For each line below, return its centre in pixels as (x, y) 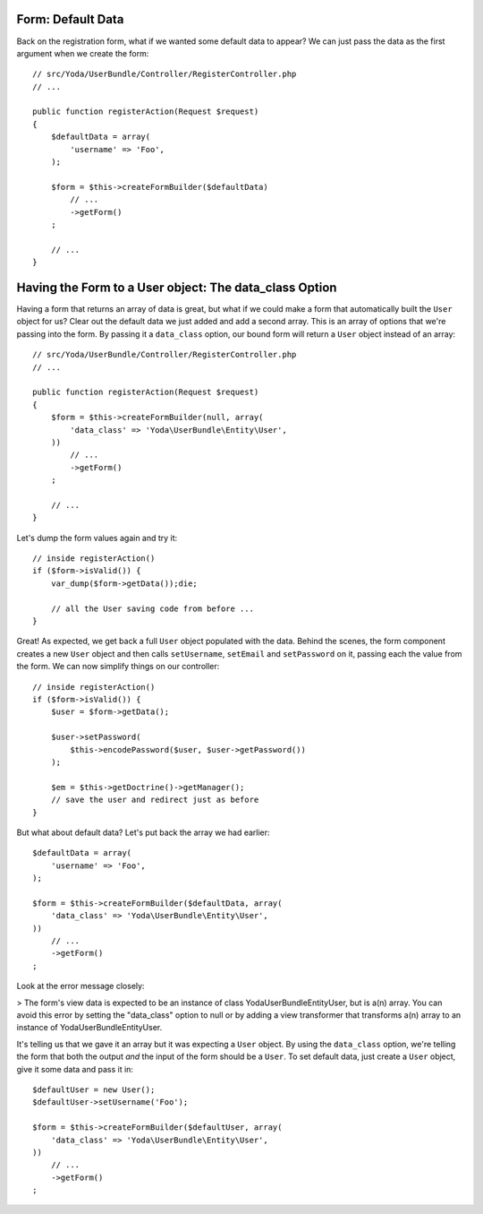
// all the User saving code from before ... (153, 608)
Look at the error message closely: (80, 986)
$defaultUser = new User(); (94, 1089)
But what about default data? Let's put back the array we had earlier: (143, 832)
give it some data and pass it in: (75, 1069)
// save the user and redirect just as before (155, 800)
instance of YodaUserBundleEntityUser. (89, 1028)
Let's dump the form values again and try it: (97, 538)
